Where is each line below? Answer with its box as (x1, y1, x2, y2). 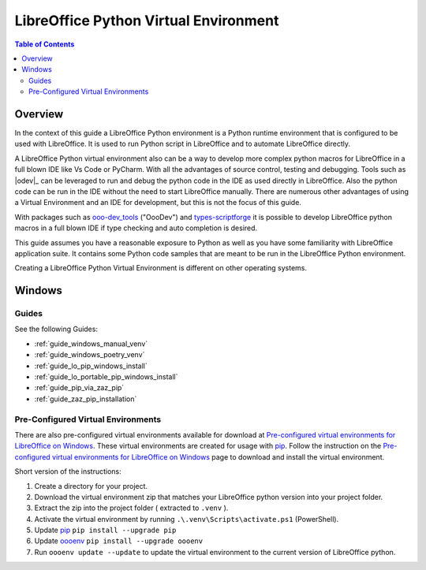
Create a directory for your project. (34, 481, 148, 490)
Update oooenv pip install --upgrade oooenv (34, 536, 204, 546)
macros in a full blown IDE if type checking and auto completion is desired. (14, 223, 258, 233)
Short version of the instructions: (14, 467, 121, 476)
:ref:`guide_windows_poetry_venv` (34, 350, 145, 360)
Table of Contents (14, 39, 75, 49)
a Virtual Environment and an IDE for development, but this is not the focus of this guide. (14, 198, 301, 207)
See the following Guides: (14, 324, 99, 334)
